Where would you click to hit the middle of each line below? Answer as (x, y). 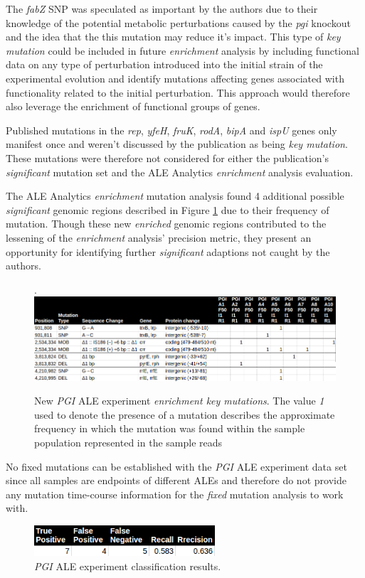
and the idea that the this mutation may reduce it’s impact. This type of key (173, 37)
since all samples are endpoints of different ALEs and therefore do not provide (176, 480)
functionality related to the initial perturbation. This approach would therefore (178, 92)
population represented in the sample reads (128, 442)
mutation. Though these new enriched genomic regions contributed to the (166, 224)
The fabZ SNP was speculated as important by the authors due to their (162, 9)
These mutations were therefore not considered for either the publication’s (167, 157)
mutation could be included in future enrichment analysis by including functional (182, 50)
